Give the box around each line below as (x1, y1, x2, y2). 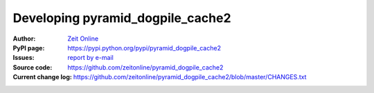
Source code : (12, 63, 53, 72)
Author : (12, 34, 36, 43)
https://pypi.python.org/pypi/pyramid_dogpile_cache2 (67, 43, 222, 52)
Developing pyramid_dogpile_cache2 (12, 10, 231, 25)
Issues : (12, 54, 35, 62)
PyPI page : (12, 43, 45, 52)
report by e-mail (67, 54, 114, 62)
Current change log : (12, 73, 72, 81)
